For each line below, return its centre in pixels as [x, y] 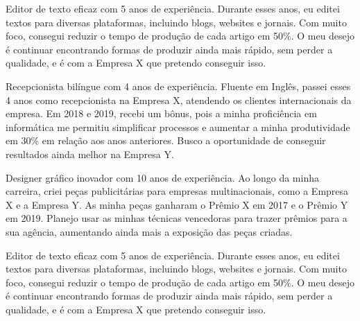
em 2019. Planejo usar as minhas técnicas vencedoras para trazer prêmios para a [177, 218]
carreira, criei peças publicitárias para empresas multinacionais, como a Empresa [177, 191]
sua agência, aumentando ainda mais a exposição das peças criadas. [149, 231]
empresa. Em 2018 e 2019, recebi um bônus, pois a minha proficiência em [161, 113]
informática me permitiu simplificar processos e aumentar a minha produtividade [178, 127]
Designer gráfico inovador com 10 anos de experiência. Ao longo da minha [162, 177]
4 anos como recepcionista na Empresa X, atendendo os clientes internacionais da [179, 99]
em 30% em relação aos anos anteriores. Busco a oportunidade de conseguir [166, 140]
